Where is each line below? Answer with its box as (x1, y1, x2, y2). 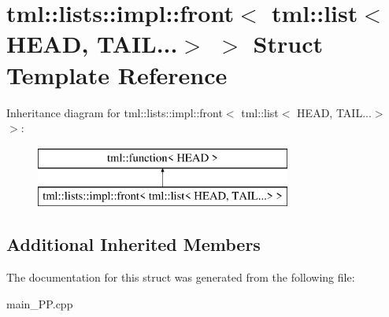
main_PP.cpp (6, 295, 73, 311)
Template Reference (6, 58, 228, 90)
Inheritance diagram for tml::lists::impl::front (6, 104, 223, 120)
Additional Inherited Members (6, 232, 261, 256)
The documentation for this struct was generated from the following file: (6, 269, 355, 286)
